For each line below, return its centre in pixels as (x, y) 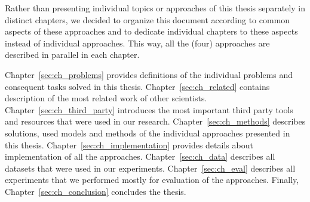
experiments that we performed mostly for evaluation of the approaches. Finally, (152, 180)
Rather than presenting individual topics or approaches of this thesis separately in (155, 8)
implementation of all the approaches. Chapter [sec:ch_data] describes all (140, 156)
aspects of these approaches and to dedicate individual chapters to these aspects (151, 31)
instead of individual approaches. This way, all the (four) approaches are (137, 43)
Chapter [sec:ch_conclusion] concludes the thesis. (96, 191)
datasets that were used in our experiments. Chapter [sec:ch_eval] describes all (150, 168)
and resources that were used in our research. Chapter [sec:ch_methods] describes (155, 121)
